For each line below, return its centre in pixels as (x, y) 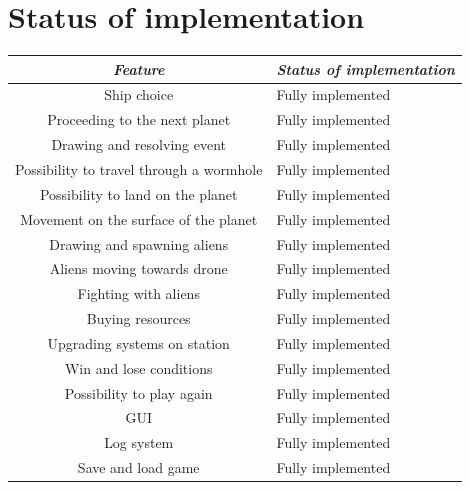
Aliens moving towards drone (138, 268)
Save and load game (138, 467)
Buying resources (138, 318)
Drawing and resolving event (138, 144)
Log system (139, 442)
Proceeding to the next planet (139, 119)
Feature (138, 68)
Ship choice (139, 94)
